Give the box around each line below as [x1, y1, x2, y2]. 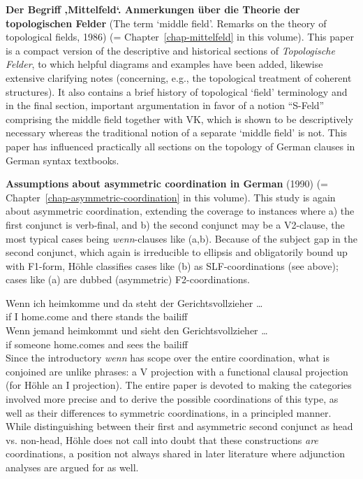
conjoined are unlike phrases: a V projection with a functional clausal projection [6, 364, 348, 378]
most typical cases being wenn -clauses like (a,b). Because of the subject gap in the [6, 231, 357, 245]
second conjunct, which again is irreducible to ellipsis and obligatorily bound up [6, 245, 348, 259]
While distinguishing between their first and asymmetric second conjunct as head [6, 419, 353, 434]
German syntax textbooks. [6, 152, 119, 167]
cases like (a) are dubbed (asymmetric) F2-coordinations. [6, 272, 250, 287]
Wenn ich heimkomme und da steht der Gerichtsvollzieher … [6, 295, 263, 310]
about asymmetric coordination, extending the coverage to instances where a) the [6, 203, 355, 218]
